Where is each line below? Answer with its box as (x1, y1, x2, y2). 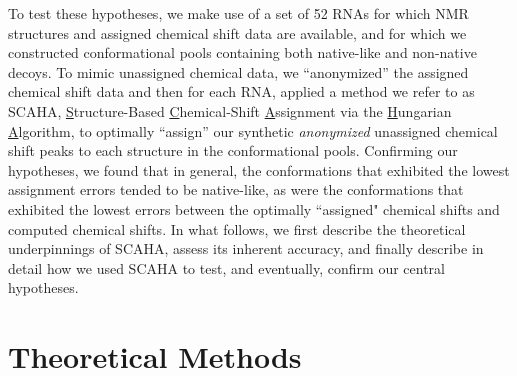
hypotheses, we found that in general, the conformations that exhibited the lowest (8, 159, 510, 180)
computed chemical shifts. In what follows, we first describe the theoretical (8, 218, 466, 239)
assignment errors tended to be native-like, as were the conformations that (8, 179, 464, 200)
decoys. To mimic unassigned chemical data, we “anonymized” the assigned (8, 61, 469, 82)
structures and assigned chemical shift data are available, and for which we (8, 22, 467, 43)
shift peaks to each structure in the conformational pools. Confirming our (8, 140, 458, 161)
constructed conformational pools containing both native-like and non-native (8, 42, 477, 63)
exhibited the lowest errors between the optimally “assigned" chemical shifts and (8, 198, 500, 219)
